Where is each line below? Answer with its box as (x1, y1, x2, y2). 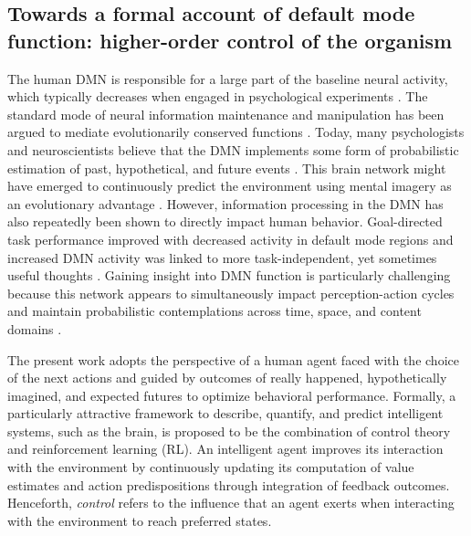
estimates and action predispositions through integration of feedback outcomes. (7, 475, 450, 494)
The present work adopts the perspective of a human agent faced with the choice (7, 350, 459, 369)
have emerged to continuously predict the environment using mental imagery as (7, 176, 452, 195)
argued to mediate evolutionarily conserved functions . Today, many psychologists (7, 122, 465, 142)
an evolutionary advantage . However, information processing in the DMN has (7, 194, 444, 213)
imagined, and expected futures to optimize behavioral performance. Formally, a (7, 385, 456, 405)
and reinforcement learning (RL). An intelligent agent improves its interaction (7, 439, 444, 458)
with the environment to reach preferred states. (7, 510, 272, 530)
